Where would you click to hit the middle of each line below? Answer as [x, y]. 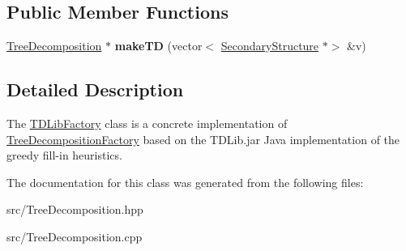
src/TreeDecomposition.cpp [75, 236]
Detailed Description [95, 89]
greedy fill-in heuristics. [64, 155]
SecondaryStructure [270, 46]
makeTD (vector [158, 46]
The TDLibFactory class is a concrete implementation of [147, 123]
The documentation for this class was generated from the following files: [185, 182]
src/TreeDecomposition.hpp [75, 209]
